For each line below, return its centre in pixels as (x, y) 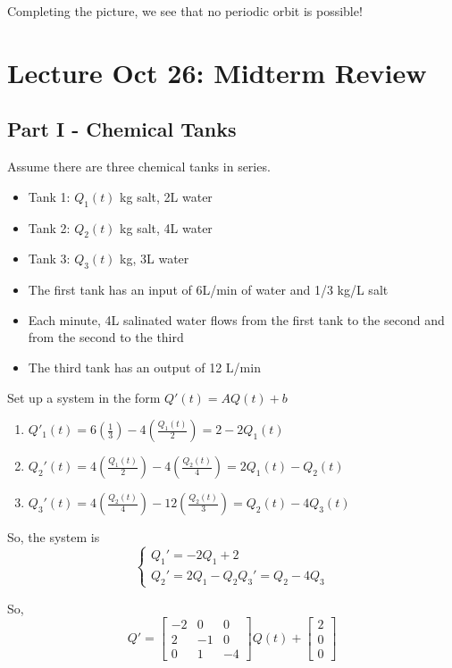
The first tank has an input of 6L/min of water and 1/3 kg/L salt (208, 290)
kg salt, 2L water (166, 196)
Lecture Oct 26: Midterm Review (217, 72)
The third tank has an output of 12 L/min (144, 367)
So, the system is (54, 537)
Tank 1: (49, 196)
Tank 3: (49, 259)
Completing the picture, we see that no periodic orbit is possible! (185, 11)
